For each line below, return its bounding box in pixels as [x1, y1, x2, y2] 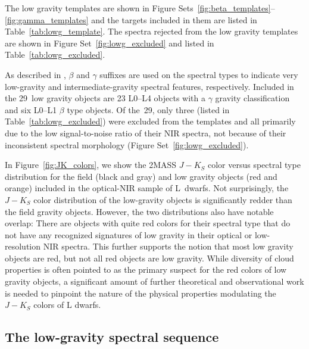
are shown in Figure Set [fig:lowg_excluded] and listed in [5, 36, 214, 49]
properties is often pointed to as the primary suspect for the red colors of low [5, 263, 287, 276]
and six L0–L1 [5, 103, 57, 116]
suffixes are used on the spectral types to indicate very [99, 68, 298, 80]
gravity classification [215, 92, 290, 104]
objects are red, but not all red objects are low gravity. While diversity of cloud [5, 251, 294, 264]
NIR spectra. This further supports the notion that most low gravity [43, 240, 294, 253]
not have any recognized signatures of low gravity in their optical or [5, 228, 252, 241]
